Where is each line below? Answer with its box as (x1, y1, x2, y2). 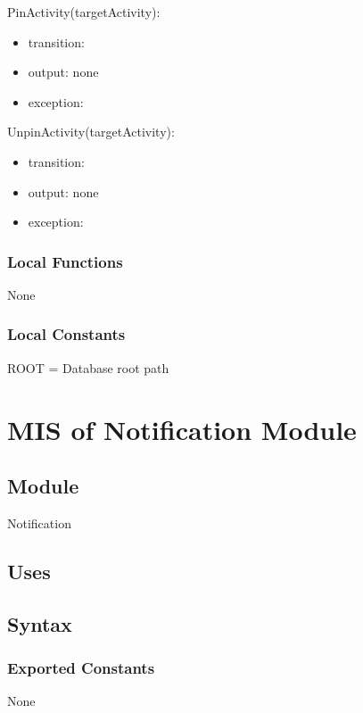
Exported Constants (7, 657, 155, 679)
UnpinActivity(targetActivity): (7, 122, 175, 141)
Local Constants (7, 323, 126, 345)
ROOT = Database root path (7, 358, 169, 377)
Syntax (7, 609, 72, 637)
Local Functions (7, 250, 123, 272)
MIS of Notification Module (7, 410, 357, 447)
